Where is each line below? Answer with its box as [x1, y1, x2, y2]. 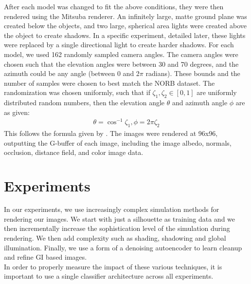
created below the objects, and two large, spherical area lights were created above [4, 20, 247, 31]
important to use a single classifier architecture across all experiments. [4, 271, 214, 281]
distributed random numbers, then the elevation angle [4, 97, 165, 108]
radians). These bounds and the [145, 68, 240, 78]
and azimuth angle [172, 97, 228, 108]
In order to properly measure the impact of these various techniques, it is [4, 261, 222, 271]
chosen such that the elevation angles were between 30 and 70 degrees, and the [4, 58, 239, 69]
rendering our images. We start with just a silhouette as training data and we [4, 213, 235, 224]
